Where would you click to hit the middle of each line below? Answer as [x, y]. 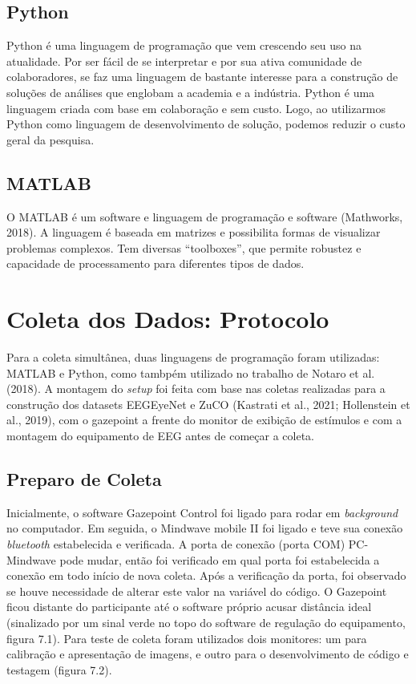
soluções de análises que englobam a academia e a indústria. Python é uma [191, 92]
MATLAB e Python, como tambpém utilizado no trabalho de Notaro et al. [191, 372]
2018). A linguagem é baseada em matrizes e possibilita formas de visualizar [194, 232]
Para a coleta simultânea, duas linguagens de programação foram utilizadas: [193, 357]
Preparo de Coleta [84, 479]
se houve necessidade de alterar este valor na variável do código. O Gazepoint [197, 591]
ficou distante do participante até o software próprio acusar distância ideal [189, 607]
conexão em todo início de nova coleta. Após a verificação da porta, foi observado [206, 575]
